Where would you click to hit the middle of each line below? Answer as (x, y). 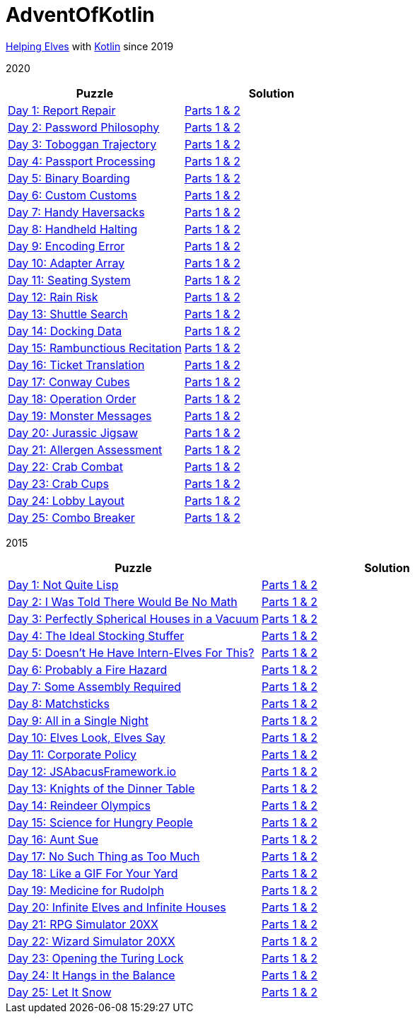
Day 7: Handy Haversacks (76, 212)
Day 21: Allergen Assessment (85, 449)
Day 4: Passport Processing (82, 161)
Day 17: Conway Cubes (69, 382)
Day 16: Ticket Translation (76, 365)
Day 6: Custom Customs (72, 195)
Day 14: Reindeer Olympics (79, 805)
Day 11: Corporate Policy (72, 754)
